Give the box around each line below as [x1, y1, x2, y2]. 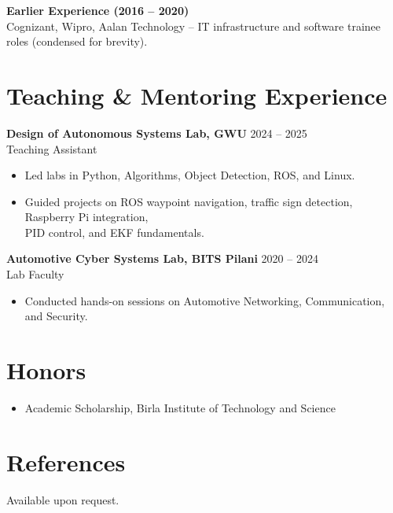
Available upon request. [6, 491, 119, 507]
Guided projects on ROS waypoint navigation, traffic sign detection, [24, 193, 353, 209]
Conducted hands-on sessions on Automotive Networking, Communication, [24, 292, 385, 308]
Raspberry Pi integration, [24, 209, 149, 225]
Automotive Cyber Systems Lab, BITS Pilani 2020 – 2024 [6, 250, 318, 267]
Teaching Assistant [6, 140, 97, 157]
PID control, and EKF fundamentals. [24, 223, 204, 240]
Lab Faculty [6, 266, 64, 282]
